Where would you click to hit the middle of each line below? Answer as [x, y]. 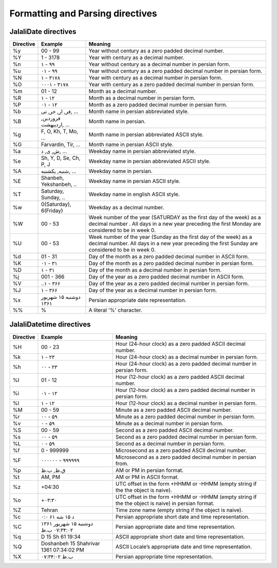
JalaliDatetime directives [50, 324]
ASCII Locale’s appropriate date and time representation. [184, 546]
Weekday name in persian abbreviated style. [142, 152]
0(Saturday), [56, 204]
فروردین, [51, 118]
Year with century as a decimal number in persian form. [155, 78]
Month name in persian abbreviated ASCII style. [146, 135]
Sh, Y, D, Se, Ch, [61, 158]
